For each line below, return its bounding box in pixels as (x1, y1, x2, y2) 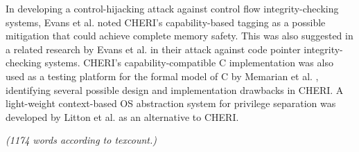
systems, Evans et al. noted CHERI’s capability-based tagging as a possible (6, 15, 326, 29)
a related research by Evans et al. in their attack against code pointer (6, 41, 301, 56)
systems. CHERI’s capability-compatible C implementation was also (44, 55, 333, 70)
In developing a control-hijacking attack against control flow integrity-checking (6, 1, 339, 15)
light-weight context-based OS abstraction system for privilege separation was (6, 96, 336, 111)
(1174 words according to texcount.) (6, 133, 157, 147)
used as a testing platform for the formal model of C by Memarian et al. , (6, 68, 319, 83)
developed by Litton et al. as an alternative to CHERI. (6, 109, 239, 124)
